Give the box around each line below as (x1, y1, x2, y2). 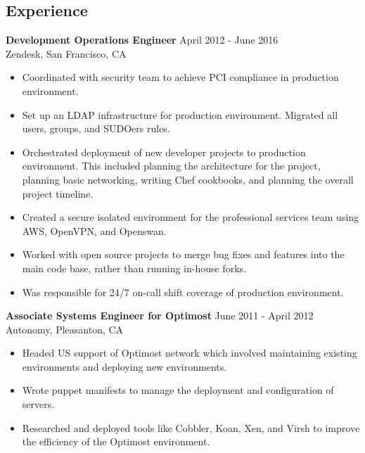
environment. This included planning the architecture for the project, (22, 158, 321, 173)
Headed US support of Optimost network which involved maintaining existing (22, 345, 357, 360)
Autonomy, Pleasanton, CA (6, 321, 124, 336)
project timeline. (22, 186, 94, 200)
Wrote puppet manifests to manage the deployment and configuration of (22, 383, 334, 397)
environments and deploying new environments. (22, 359, 227, 374)
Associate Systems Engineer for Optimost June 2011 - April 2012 (6, 308, 314, 323)
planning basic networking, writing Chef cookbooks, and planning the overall (22, 172, 354, 186)
